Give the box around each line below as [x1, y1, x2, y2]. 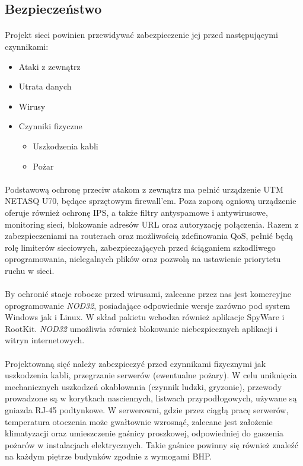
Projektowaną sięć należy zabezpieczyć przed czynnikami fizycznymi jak [5, 357, 266, 369]
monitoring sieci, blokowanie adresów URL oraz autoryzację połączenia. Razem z [5, 218, 299, 230]
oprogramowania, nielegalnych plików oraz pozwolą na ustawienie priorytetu [5, 253, 281, 265]
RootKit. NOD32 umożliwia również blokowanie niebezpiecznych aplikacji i [5, 322, 278, 334]
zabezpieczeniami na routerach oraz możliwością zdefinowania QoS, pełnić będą [5, 229, 293, 242]
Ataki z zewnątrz [18, 60, 81, 72]
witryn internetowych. [5, 334, 85, 346]
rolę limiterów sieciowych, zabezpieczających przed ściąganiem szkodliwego [5, 241, 276, 253]
